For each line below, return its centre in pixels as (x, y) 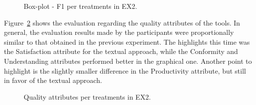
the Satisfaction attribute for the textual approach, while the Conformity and (121, 51)
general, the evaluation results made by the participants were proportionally (119, 32)
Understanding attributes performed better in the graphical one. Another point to (128, 61)
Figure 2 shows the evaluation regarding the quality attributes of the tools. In (122, 22)
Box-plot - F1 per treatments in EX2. (80, 6)
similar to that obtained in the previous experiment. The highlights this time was (127, 41)
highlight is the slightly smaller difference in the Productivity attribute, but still (125, 70)
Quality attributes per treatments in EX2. (87, 96)
